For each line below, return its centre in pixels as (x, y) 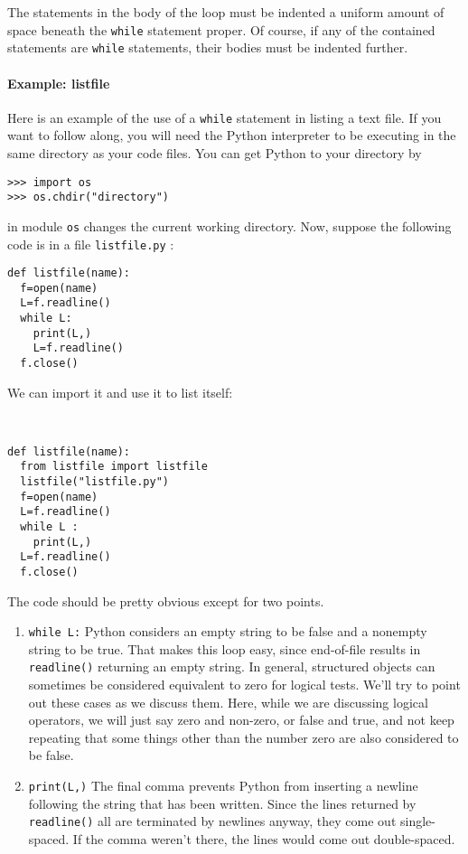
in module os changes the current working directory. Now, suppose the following (229, 225)
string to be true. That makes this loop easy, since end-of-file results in (225, 648)
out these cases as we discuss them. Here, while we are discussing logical (228, 702)
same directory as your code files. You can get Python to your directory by (215, 152)
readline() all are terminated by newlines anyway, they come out (212, 821)
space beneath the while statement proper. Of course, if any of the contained (221, 29)
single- (418, 821)
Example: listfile (59, 83)
